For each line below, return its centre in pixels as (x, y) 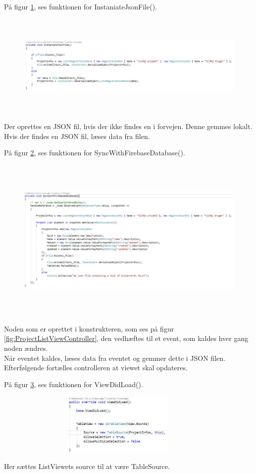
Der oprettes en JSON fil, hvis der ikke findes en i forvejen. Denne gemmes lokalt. (128, 126)
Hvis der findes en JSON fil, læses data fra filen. (77, 136)
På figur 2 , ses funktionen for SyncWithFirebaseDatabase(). (95, 153)
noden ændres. (26, 348)
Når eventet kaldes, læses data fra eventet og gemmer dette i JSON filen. (115, 358)
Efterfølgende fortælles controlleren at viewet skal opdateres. (96, 368)
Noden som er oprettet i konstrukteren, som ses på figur (89, 328)
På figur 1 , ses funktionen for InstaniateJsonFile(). (81, 6)
